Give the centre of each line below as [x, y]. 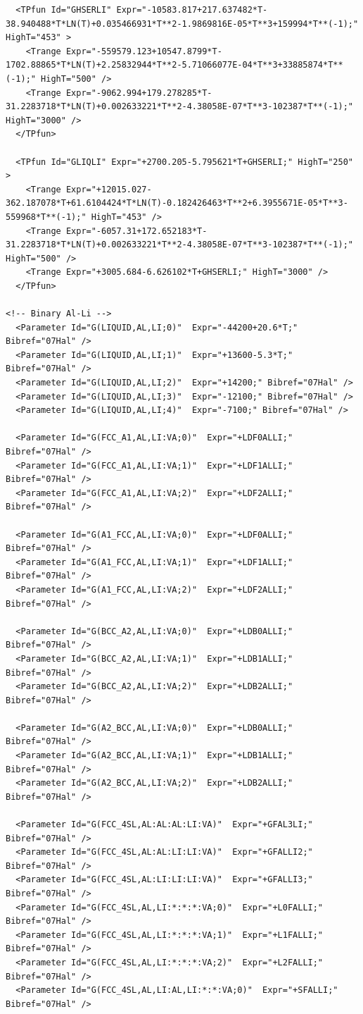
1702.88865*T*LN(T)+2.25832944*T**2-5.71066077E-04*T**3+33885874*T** [174, 65]
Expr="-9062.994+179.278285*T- [139, 93]
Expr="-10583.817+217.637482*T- [192, 10]
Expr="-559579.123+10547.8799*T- [144, 51]
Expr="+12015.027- [109, 189]
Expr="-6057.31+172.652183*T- [136, 231]
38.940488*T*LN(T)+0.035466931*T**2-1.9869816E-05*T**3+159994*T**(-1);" [182, 24]
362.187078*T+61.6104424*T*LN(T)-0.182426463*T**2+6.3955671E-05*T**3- [177, 203]
